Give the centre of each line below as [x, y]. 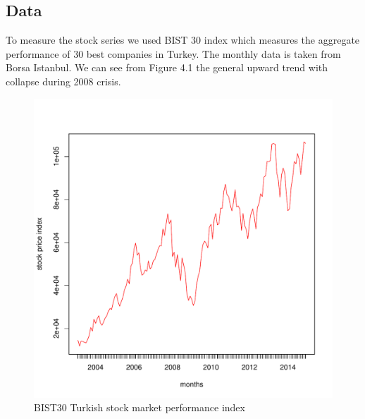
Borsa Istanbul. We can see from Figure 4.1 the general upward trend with [167, 67]
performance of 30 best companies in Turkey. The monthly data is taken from [173, 53]
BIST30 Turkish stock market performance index [140, 407]
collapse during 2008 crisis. [63, 81]
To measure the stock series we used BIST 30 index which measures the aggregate [183, 40]
